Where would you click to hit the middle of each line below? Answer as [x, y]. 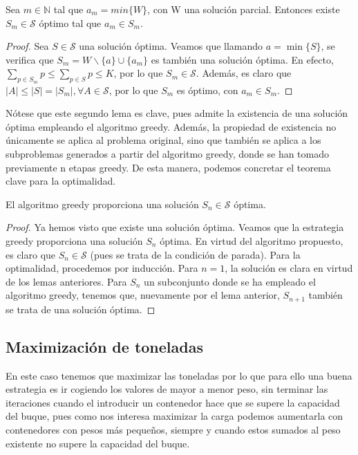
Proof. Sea [27, 46]
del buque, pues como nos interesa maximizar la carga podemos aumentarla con [175, 416]
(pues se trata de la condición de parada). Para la [195, 254]
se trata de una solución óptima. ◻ [81, 309]
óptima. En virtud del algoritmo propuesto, [252, 240]
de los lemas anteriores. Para [66, 281]
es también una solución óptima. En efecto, [242, 59]
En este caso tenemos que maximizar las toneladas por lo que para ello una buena [179, 375]
